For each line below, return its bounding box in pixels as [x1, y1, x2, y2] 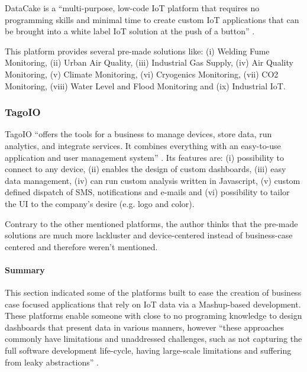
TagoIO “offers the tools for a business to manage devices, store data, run [5, 128, 272, 140]
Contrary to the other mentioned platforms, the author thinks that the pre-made [5, 217, 298, 229]
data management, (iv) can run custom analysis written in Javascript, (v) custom [5, 174, 300, 186]
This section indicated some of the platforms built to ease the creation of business [5, 286, 302, 299]
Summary [5, 263, 45, 276]
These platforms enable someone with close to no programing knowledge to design [5, 309, 302, 322]
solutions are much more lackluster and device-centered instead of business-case [5, 229, 293, 241]
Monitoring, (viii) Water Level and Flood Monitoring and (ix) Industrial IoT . [5, 79, 286, 92]
